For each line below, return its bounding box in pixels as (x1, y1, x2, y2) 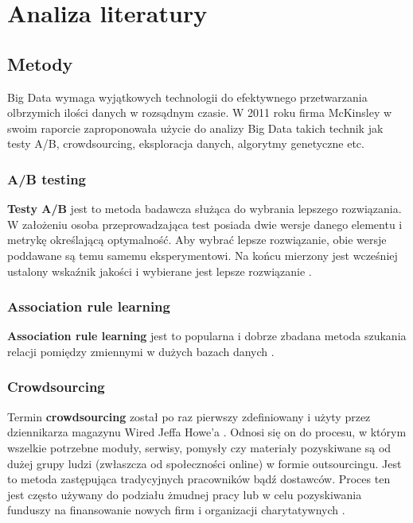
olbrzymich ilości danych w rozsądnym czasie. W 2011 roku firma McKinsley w (7, 104, 392, 121)
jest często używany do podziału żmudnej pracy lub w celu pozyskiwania (7, 486, 362, 502)
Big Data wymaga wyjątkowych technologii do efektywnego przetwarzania (7, 88, 368, 105)
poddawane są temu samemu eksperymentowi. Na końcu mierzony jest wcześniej (7, 246, 398, 263)
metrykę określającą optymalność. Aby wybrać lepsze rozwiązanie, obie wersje (7, 231, 387, 248)
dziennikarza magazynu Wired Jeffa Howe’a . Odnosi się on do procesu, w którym (7, 424, 407, 440)
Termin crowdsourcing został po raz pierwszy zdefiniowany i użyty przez (7, 408, 371, 424)
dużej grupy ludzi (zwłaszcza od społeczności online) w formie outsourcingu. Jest (7, 455, 402, 471)
